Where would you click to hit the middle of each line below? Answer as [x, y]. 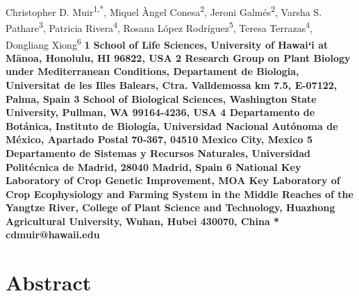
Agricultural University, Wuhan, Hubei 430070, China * [143, 221]
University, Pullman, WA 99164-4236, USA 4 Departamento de [160, 112]
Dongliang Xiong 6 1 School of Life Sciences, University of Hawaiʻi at [167, 43]
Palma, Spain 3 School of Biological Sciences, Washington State [161, 98]
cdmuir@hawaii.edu [53, 235]
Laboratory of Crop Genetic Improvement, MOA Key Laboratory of [173, 180]
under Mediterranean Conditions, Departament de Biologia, [152, 71]
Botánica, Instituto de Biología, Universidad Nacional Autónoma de [172, 125]
